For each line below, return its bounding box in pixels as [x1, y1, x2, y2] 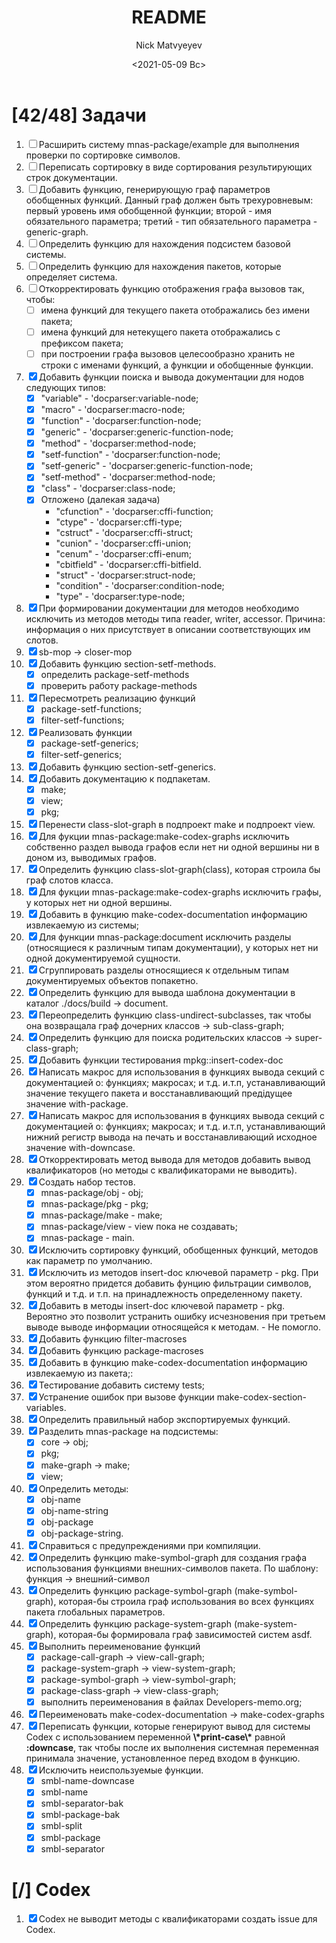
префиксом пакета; [40, 337, 124, 349]
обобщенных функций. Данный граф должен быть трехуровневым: [25, 194, 314, 206]
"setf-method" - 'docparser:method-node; [40, 471, 216, 483]
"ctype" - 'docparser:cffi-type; [55, 516, 183, 528]
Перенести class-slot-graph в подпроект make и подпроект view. [38, 819, 316, 831]
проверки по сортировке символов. [25, 149, 181, 161]
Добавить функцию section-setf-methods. [38, 657, 217, 670]
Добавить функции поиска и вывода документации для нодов [38, 371, 305, 383]
